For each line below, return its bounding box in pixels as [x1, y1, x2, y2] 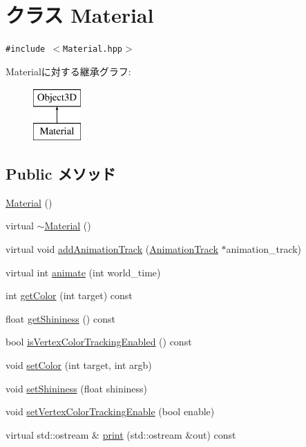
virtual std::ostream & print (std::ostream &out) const [6, 427, 236, 441]
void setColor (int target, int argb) [6, 357, 152, 372]
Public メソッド [6, 162, 116, 184]
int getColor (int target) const [6, 288, 133, 303]
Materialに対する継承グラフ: [6, 64, 131, 78]
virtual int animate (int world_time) [6, 265, 161, 279]
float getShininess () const [6, 311, 115, 325]
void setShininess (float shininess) [6, 381, 148, 395]
